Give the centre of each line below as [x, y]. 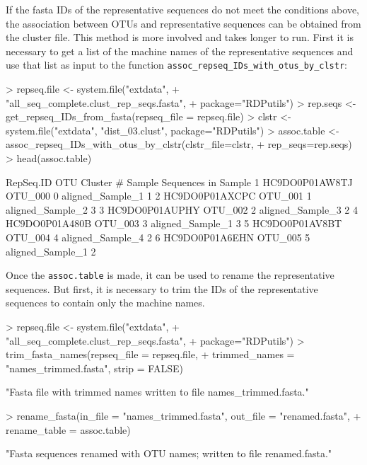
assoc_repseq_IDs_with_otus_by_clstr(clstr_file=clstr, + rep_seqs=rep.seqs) [179, 144]
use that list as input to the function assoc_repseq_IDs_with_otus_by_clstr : [176, 65]
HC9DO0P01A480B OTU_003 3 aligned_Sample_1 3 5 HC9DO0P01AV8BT [174, 223]
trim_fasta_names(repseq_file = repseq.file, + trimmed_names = [150, 354]
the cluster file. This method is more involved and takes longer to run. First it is [180, 37]
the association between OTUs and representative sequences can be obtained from [183, 23]
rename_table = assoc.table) [68, 429]
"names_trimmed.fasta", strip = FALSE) [94, 368]
